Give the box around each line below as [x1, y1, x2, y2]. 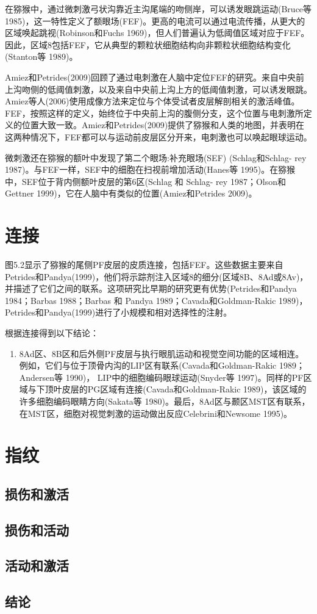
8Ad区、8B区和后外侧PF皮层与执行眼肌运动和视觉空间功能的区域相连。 [19, 347, 304, 359]
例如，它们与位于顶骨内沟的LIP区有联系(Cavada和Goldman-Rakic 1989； [19, 359, 305, 372]
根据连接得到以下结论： [5, 327, 99, 339]
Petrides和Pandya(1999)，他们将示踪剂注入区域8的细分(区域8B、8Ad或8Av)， [5, 270, 308, 283]
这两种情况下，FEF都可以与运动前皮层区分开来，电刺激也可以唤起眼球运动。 [5, 130, 312, 143]
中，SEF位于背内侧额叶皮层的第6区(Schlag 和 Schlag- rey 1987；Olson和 [5, 175, 286, 187]
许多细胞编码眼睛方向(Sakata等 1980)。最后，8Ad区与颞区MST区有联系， [19, 394, 310, 407]
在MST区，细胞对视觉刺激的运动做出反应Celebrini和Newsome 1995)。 [19, 406, 293, 419]
